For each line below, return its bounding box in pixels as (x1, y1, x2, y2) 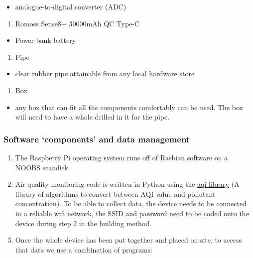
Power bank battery (15, 35, 76, 45)
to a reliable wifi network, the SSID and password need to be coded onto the (15, 208, 249, 218)
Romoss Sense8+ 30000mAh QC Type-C (15, 18, 140, 28)
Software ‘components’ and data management (3, 132, 190, 145)
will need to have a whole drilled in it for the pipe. (15, 112, 170, 122)
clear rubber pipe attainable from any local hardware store (15, 68, 195, 79)
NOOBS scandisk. (15, 162, 70, 172)
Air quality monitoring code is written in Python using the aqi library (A (15, 179, 240, 189)
